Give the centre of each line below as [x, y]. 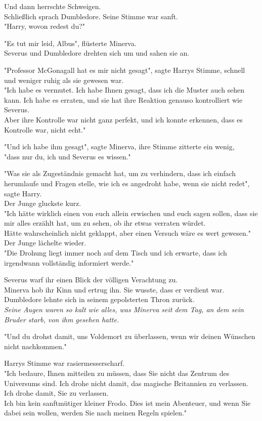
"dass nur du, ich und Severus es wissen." [68, 156]
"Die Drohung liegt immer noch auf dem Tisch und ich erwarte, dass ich [116, 253]
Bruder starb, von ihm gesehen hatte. [62, 319]
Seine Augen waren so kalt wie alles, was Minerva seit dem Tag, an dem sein [124, 309]
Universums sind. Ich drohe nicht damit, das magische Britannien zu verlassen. [126, 383]
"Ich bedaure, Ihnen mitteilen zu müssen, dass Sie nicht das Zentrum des [117, 373]
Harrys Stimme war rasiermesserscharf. [64, 363]
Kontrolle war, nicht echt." [45, 129]
